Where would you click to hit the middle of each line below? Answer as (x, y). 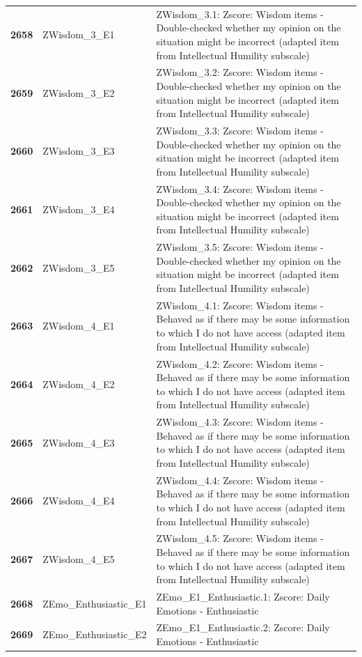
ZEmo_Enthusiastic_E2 (95, 634)
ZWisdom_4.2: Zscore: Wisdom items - (240, 363)
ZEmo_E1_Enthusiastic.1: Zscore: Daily (243, 596)
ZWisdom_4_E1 (79, 326)
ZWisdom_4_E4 (79, 501)
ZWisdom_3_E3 (79, 151)
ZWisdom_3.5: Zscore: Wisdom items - (240, 247)
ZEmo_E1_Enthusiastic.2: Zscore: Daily (243, 627)
